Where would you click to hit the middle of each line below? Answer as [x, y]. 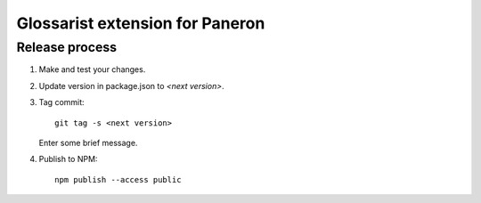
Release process [67, 47]
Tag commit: [61, 102]
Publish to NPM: [68, 159]
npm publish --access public [118, 179]
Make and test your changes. [92, 69]
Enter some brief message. [88, 142]
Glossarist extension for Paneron [141, 23]
